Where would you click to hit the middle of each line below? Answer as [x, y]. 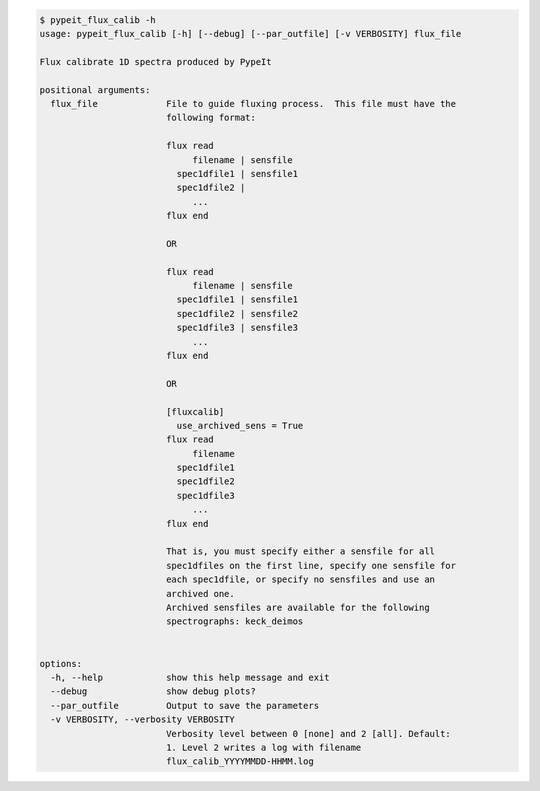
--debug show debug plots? [153, 691]
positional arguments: [95, 89]
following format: [211, 118]
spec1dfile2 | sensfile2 [237, 313]
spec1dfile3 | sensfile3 [237, 328]
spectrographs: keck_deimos [234, 621]
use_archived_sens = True [240, 425]
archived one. [200, 593]
